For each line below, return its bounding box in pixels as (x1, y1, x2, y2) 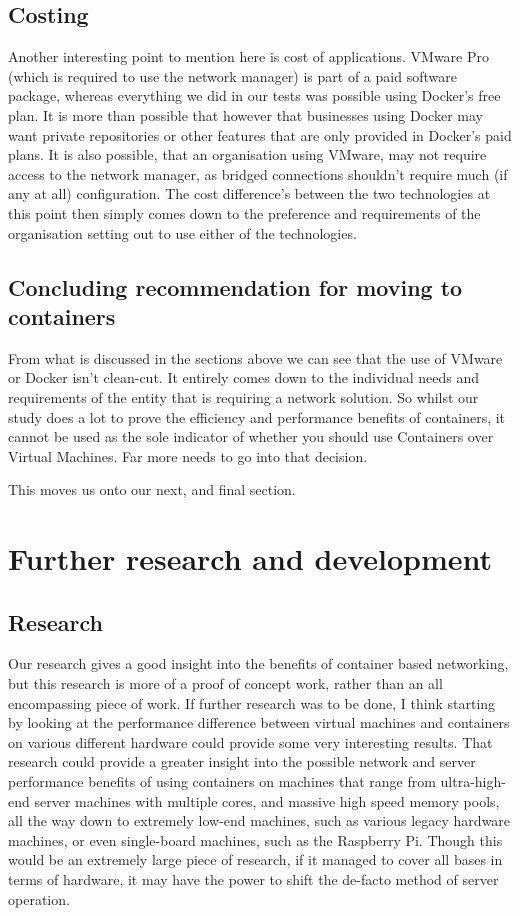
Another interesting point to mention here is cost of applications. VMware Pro (8, 46, 489, 67)
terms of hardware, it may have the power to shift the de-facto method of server (8, 869, 499, 889)
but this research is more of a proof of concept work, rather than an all (8, 673, 443, 694)
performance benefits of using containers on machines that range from (8, 771, 436, 792)
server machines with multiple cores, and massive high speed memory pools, (34, 790, 500, 811)
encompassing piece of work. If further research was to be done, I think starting (8, 692, 496, 713)
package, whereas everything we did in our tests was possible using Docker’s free (8, 85, 501, 106)
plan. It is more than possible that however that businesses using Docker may (8, 104, 483, 125)
